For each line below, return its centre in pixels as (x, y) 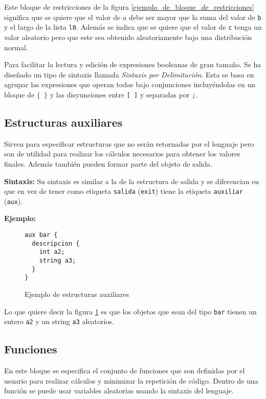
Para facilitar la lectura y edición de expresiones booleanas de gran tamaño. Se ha (133, 64)
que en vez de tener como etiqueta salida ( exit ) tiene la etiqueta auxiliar (124, 191)
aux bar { (41, 235)
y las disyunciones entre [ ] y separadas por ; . (124, 94)
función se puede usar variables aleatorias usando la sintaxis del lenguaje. (119, 391)
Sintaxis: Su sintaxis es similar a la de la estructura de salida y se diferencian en (132, 181)
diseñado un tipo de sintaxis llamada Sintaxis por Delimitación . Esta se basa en (129, 74)
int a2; (52, 252)
